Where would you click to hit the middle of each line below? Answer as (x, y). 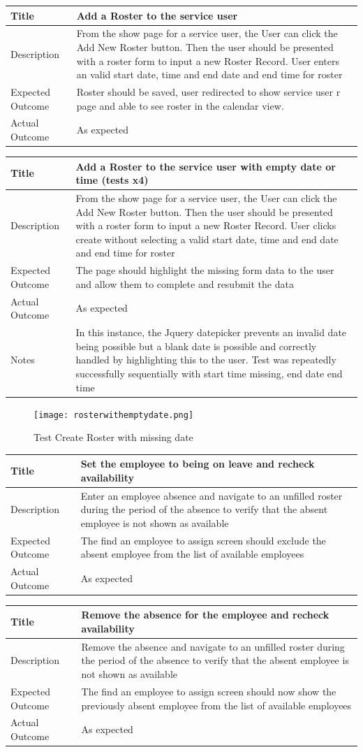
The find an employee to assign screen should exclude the (203, 540)
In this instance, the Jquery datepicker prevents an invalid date (211, 332)
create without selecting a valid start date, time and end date (207, 239)
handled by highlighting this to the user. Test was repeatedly (206, 360)
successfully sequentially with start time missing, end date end (209, 373)
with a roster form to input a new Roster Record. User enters (208, 60)
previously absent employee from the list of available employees (216, 705)
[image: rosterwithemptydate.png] (114, 415)
